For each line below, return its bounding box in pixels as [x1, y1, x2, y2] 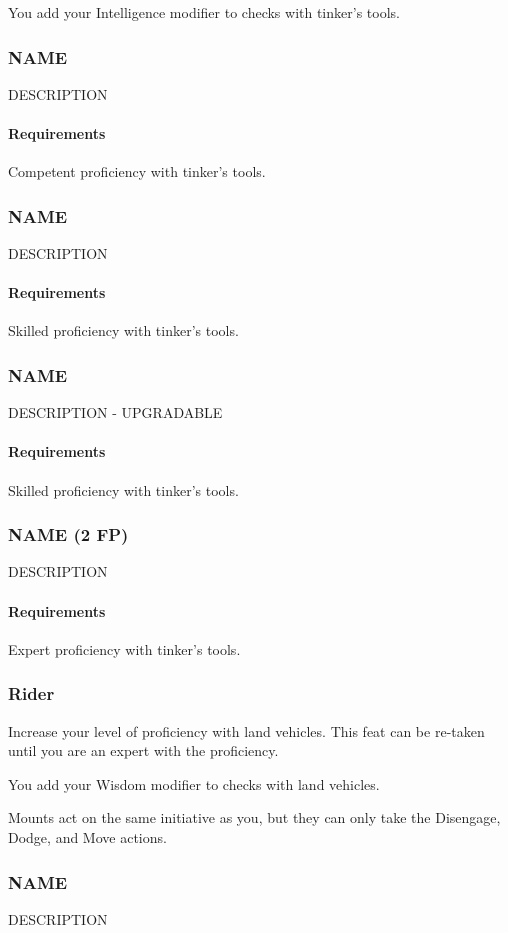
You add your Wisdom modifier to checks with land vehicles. [8, 773, 380, 794]
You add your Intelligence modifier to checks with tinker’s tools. [8, 2, 400, 22]
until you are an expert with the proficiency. [8, 740, 279, 761]
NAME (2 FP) [8, 522, 129, 547]
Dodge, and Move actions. [8, 827, 167, 847]
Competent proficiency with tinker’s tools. [8, 161, 266, 182]
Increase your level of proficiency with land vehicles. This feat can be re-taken [8, 720, 485, 741]
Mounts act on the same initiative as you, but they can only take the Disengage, [8, 807, 501, 828]
